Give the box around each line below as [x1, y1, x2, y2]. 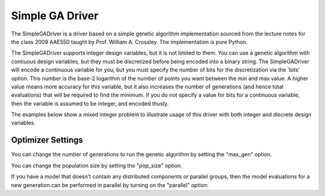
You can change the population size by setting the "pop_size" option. [11, 162, 183, 169]
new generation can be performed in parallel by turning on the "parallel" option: [11, 181, 209, 189]
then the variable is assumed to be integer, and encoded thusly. [11, 100, 169, 107]
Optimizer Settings [11, 135, 84, 145]
